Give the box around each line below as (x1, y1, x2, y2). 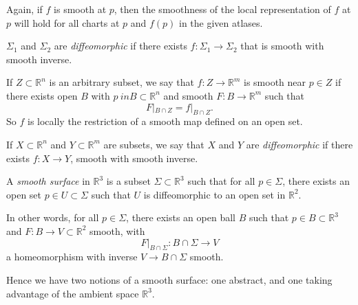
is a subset (106, 174, 151, 188)
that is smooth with (240, 38, 324, 53)
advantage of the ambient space (6, 286, 139, 300)
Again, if (6, 2, 43, 16)
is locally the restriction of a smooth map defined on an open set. (27, 114, 303, 128)
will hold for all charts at (14, 15, 120, 30)
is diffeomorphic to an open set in (143, 187, 286, 201)
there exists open (6, 88, 78, 102)
